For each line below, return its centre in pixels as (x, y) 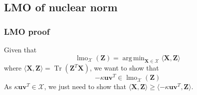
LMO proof (27, 31)
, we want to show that (124, 68)
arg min (134, 58)
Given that (20, 49)
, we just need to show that (85, 86)
